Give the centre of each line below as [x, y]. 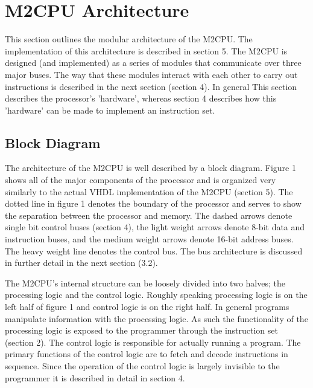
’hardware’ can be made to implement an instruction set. [110, 110]
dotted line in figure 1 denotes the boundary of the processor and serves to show [153, 203]
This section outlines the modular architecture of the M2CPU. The [129, 39]
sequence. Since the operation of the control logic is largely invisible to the [142, 365]
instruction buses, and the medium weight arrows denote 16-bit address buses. [149, 239]
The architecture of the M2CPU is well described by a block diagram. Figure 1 [150, 168]
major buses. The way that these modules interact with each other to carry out [151, 74]
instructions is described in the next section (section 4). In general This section [151, 86]
